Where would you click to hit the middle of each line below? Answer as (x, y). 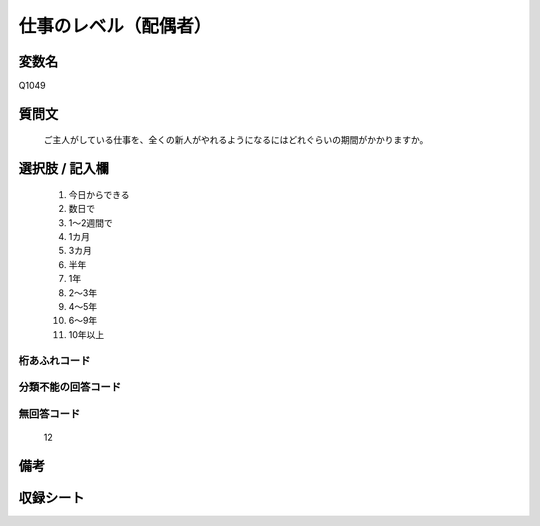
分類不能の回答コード (70, 387)
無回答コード (49, 413)
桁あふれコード (54, 360)
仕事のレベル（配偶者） (115, 26)
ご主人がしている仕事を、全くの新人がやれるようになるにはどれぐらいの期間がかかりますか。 (236, 140)
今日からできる (99, 194)
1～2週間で (91, 222)
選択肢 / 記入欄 (64, 168)
